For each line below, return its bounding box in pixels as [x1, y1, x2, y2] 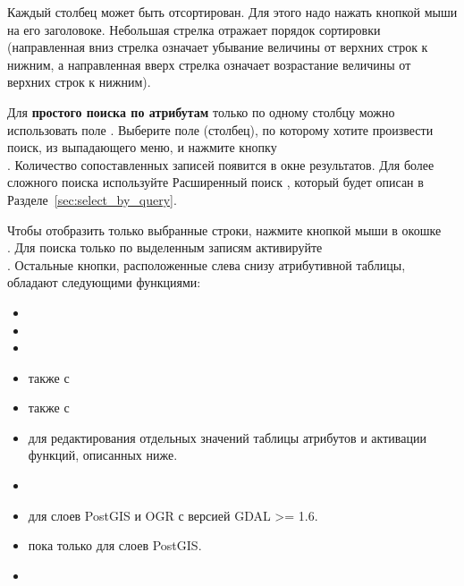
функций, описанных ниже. [28, 446, 178, 464]
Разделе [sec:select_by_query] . [7, 190, 177, 208]
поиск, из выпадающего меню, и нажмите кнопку [7, 138, 277, 157]
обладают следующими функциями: [7, 273, 201, 292]
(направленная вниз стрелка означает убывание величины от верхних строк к [7, 38, 428, 56]
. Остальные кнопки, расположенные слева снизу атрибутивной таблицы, [7, 255, 406, 274]
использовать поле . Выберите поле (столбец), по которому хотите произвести [7, 120, 434, 139]
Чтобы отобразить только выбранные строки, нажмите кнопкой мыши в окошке [7, 220, 442, 239]
